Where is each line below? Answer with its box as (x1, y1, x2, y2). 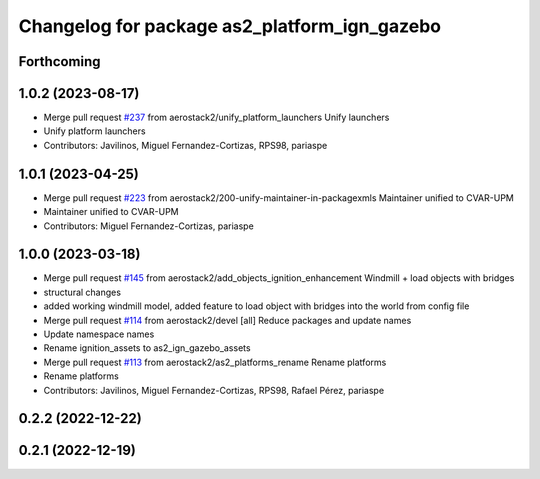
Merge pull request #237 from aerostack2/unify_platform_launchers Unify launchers (43, 111, 390, 124)
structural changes (43, 286, 122, 298)
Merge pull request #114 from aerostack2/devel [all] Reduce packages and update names (43, 314, 412, 326)
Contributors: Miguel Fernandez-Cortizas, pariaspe (43, 220, 254, 232)
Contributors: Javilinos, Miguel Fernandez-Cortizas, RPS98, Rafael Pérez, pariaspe (43, 384, 385, 396)
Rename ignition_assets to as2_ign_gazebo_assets (43, 342, 251, 354)
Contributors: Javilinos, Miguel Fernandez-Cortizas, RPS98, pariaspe (43, 139, 328, 151)
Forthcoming (18, 53, 101, 70)
